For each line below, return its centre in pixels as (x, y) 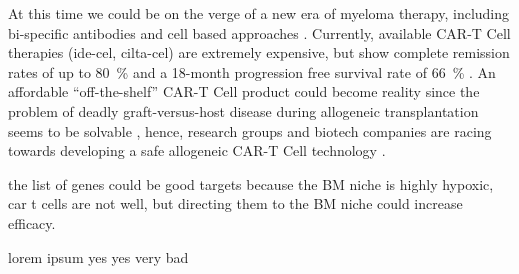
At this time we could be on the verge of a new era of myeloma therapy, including (259, 13)
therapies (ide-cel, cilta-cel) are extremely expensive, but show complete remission (259, 52)
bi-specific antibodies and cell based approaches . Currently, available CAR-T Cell (259, 32)
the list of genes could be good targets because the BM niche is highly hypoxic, (251, 183)
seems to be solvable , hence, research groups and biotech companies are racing (250, 130)
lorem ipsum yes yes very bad (98, 256)
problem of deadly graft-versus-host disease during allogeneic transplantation (243, 110)
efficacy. (32, 222)
